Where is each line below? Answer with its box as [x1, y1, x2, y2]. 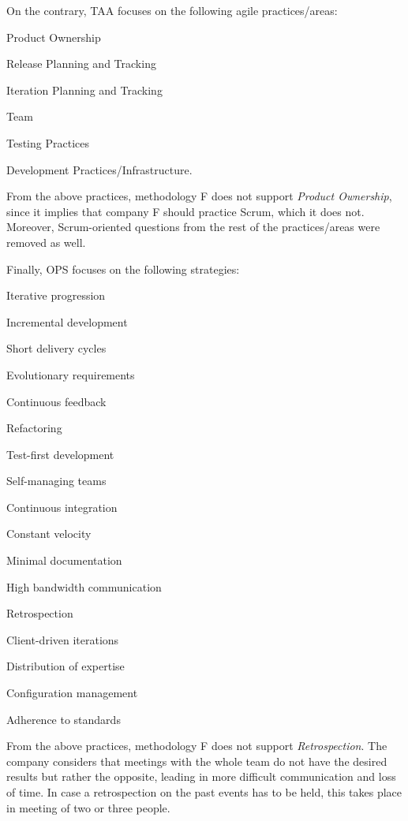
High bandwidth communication [6, 578, 162, 595]
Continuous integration [6, 498, 118, 515]
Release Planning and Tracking [6, 55, 156, 72]
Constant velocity [6, 525, 92, 542]
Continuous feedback [6, 393, 107, 409]
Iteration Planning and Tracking [6, 81, 163, 98]
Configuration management [6, 685, 138, 701]
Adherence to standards [6, 711, 121, 727]
